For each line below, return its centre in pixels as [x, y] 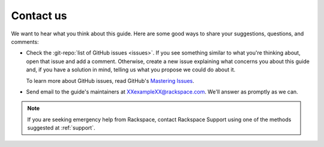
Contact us [39, 16]
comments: [25, 41]
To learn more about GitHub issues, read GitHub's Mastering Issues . [110, 80]
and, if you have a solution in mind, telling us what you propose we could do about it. [131, 70]
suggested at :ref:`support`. [61, 128]
